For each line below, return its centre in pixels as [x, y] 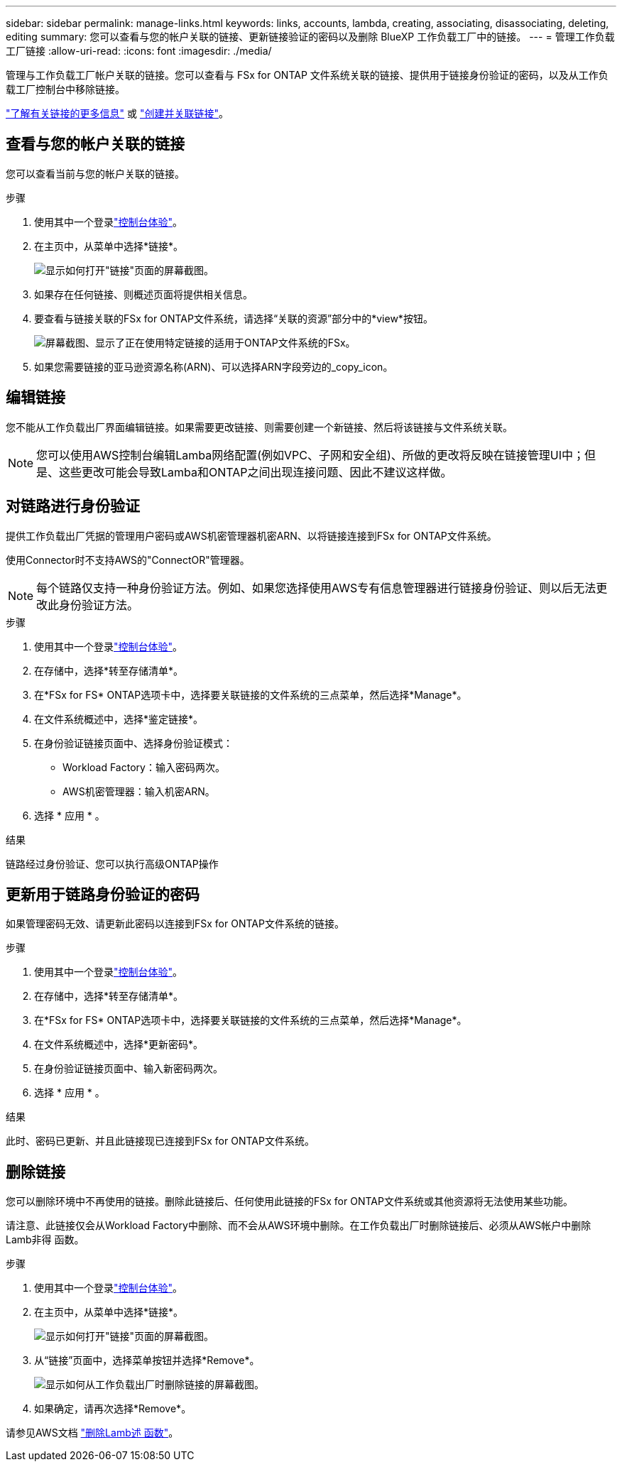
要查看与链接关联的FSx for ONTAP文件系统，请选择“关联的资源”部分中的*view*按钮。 [234, 318]
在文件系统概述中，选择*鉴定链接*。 [119, 719]
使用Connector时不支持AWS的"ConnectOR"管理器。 [128, 560]
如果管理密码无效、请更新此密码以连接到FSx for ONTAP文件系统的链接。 [175, 924]
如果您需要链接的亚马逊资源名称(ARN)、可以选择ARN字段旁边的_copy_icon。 [214, 366]
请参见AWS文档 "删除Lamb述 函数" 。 [92, 1433]
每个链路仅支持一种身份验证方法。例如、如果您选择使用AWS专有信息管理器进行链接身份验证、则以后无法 [316, 588]
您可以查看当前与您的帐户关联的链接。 [95, 173]
